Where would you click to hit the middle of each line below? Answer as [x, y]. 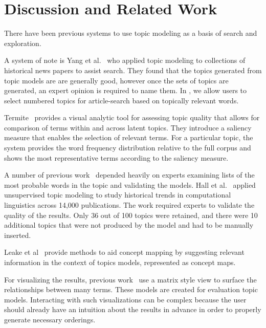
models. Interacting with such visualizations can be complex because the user [125, 299]
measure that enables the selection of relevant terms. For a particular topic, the [129, 137]
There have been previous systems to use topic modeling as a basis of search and [131, 33]
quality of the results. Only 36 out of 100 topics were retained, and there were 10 [131, 215]
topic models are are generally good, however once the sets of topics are [116, 80]
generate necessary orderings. [50, 319]
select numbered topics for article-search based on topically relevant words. [121, 100]
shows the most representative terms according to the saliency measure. [116, 157]
